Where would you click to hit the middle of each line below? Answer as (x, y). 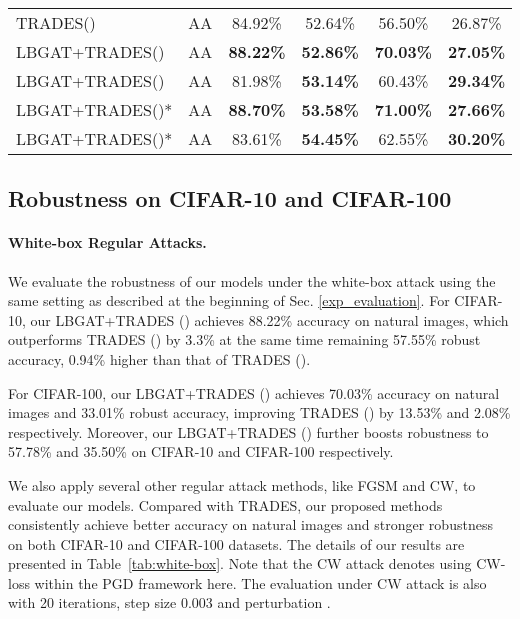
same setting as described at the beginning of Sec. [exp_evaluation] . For (229, 300)
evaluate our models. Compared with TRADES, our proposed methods (225, 504)
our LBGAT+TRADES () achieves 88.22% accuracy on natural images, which (269, 319)
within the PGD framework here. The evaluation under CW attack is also (260, 582)
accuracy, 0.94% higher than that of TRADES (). (159, 358)
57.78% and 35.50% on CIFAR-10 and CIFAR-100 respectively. (201, 451)
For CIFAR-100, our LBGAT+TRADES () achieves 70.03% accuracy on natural (254, 392)
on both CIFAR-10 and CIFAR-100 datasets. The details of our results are (236, 543)
